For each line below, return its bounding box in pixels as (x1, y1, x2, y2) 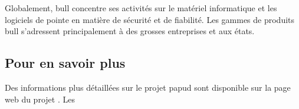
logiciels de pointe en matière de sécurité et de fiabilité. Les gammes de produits (5, 13, 295, 25)
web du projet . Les (5, 93, 75, 105)
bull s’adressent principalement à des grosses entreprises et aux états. (5, 25, 255, 37)
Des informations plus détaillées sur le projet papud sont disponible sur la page (5, 81, 291, 93)
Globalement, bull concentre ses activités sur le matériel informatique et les (5, 2, 277, 14)
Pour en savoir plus (5, 54, 126, 72)
